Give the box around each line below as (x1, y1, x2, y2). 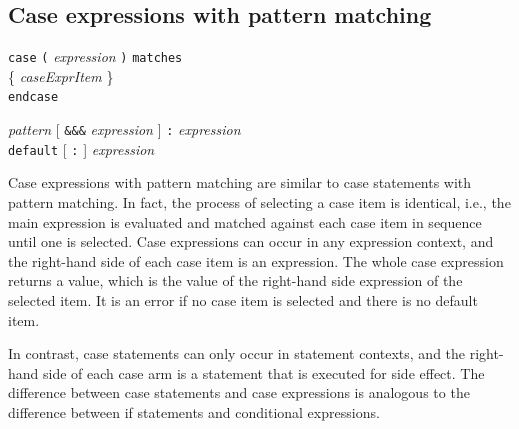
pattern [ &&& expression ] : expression (8, 119, 241, 140)
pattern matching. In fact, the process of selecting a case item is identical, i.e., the (8, 192, 511, 213)
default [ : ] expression (8, 138, 155, 159)
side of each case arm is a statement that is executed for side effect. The (43, 362, 485, 383)
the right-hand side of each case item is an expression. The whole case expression (8, 250, 504, 271)
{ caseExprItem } (8, 65, 114, 86)
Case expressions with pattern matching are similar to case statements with (8, 172, 472, 193)
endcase (8, 90, 59, 105)
